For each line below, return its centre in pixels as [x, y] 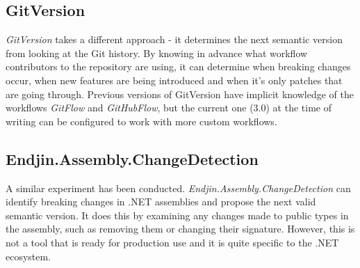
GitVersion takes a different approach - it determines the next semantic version [174, 39]
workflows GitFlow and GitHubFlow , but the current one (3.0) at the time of [169, 108]
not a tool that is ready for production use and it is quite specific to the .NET [172, 242]
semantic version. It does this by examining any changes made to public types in [177, 215]
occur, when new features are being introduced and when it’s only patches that [174, 80]
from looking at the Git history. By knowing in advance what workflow [157, 53]
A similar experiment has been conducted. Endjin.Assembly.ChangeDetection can [178, 188]
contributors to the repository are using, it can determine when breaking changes [178, 66]
